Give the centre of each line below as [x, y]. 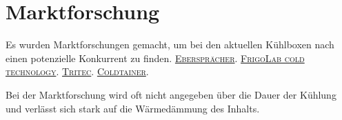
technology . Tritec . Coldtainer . [77, 71]
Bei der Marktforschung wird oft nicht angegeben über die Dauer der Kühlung [171, 94]
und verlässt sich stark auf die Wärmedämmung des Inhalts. [133, 108]
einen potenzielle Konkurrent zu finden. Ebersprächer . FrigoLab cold [155, 58]
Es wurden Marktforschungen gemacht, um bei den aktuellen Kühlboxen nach [170, 44]
